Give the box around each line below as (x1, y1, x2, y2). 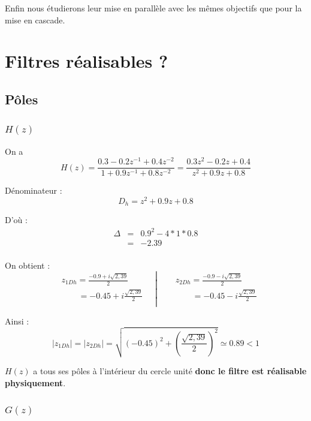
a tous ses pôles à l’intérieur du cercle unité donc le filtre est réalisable (33, 365, 307, 377)
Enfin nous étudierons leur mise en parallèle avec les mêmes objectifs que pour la (5, 2, 302, 14)
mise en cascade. (5, 13, 65, 26)
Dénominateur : (5, 184, 62, 197)
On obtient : (5, 258, 50, 271)
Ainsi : (5, 314, 29, 327)
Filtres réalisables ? (5, 49, 168, 73)
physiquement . (5, 376, 66, 389)
